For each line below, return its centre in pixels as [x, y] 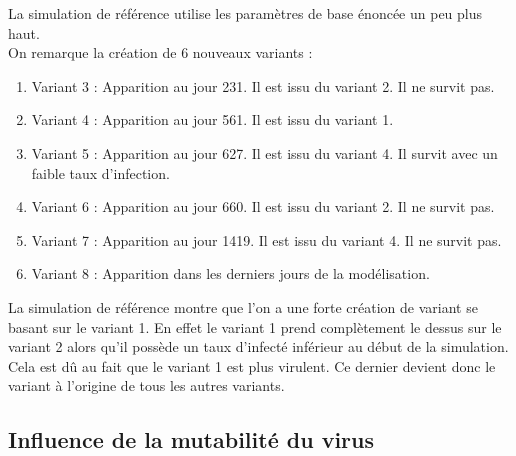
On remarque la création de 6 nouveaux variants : [160, 52]
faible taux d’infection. [100, 172]
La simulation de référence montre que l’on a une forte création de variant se [243, 306]
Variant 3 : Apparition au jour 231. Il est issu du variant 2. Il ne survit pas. [263, 85]
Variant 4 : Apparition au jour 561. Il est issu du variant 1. [212, 119]
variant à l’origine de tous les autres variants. [146, 385]
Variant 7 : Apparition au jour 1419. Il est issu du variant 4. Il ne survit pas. [266, 239]
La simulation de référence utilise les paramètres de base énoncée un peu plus [245, 13]
